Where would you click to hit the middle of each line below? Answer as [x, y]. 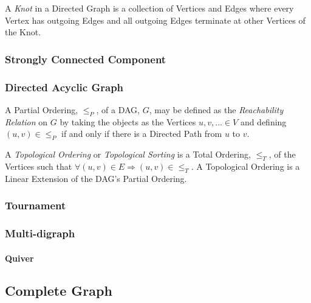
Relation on [26, 121]
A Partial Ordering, [42, 109]
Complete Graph [59, 291]
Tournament [36, 205]
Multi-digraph [40, 233]
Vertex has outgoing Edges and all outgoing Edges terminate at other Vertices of [155, 20]
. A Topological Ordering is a [245, 166]
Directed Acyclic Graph [64, 87]
